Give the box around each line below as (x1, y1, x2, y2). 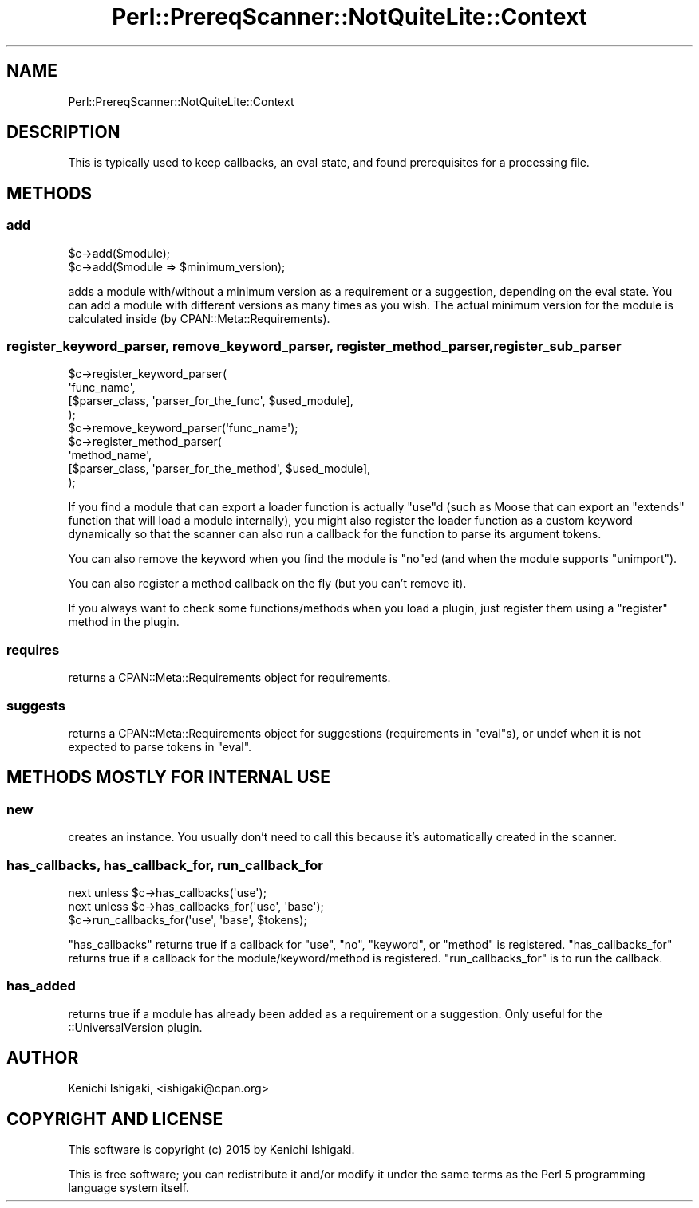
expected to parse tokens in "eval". (68, 739, 252, 754)
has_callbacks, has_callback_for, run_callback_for (6, 856, 323, 873)
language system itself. (68, 1181, 189, 1195)
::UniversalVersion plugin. (68, 1020, 203, 1034)
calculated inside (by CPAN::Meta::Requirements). (68, 311, 330, 325)
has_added (6, 978, 76, 994)
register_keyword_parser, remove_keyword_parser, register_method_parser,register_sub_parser (6, 338, 622, 355)
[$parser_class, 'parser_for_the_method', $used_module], (68, 462, 371, 476)
